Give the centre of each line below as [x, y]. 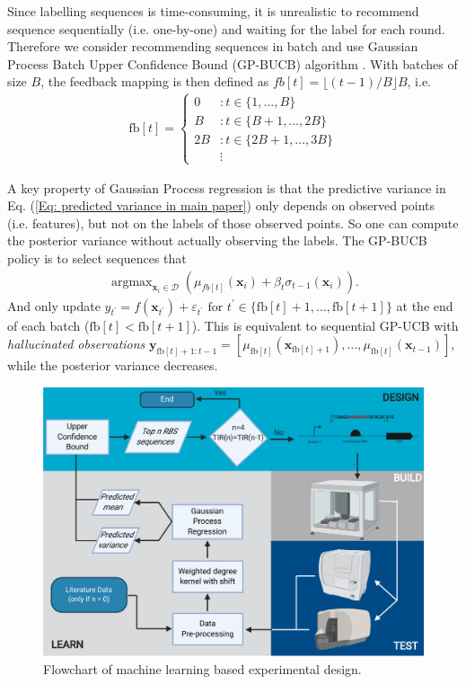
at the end [425, 305]
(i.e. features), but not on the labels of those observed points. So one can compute [233, 222]
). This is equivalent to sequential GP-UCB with [325, 325]
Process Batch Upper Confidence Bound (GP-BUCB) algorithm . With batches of [233, 63]
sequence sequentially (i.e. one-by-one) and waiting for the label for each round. [226, 28]
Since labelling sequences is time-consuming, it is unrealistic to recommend [213, 11]
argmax [132, 282]
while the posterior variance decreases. [113, 365]
